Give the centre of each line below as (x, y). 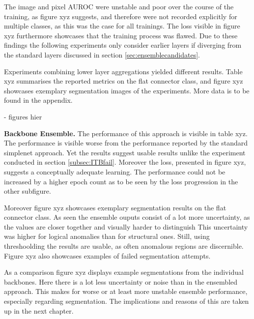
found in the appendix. (38, 100)
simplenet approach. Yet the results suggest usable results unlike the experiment (125, 152)
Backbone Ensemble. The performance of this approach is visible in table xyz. (126, 133)
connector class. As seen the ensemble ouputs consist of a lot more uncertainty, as (127, 217)
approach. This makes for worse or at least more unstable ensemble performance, (126, 291)
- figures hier (23, 116)
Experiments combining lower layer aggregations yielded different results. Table (123, 71)
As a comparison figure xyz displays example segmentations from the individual (124, 272)
